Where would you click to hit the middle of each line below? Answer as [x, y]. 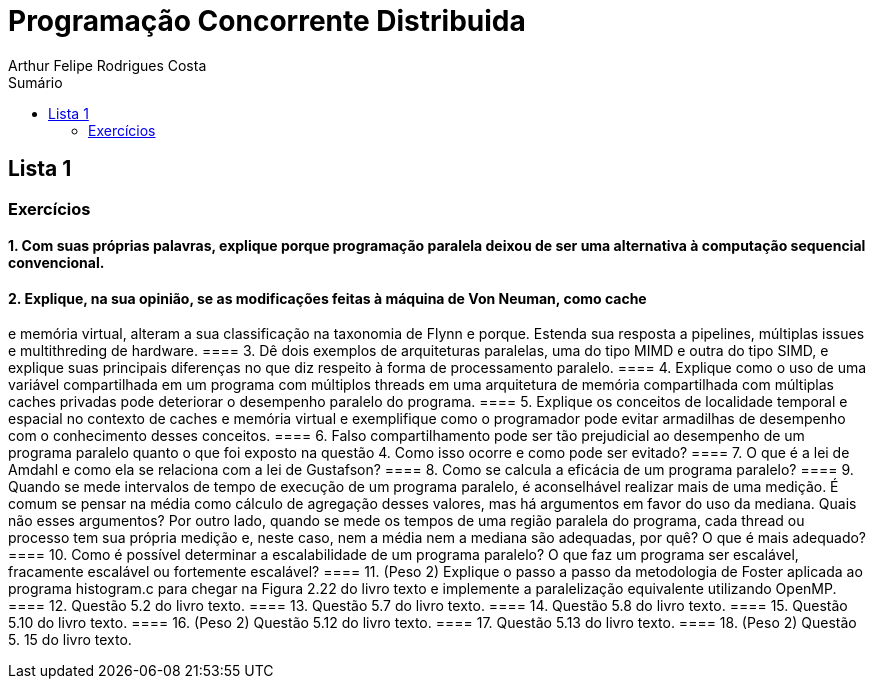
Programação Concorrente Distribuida [267, 21]
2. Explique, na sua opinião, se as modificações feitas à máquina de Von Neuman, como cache [327, 298]
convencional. [56, 263]
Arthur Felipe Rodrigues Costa [107, 65]
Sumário [35, 82]
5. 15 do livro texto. [70, 640]
